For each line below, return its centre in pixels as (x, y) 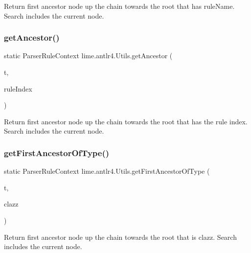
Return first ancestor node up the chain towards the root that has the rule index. (126, 121)
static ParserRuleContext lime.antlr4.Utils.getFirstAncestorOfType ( (107, 171)
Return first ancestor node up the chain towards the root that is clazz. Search (120, 237)
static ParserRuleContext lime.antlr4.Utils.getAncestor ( (88, 56)
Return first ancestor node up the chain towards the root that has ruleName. (119, 6)
